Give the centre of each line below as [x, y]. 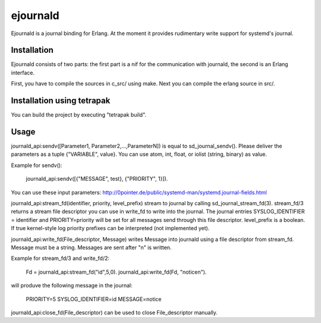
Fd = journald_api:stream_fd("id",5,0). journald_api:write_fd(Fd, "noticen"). [116, 272]
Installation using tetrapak [61, 101]
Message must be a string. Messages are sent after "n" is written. [91, 247]
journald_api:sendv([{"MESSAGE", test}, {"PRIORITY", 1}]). [97, 179]
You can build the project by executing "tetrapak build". [79, 115]
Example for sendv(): [37, 165]
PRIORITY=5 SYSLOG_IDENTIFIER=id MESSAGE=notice [94, 299]
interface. [23, 73]
